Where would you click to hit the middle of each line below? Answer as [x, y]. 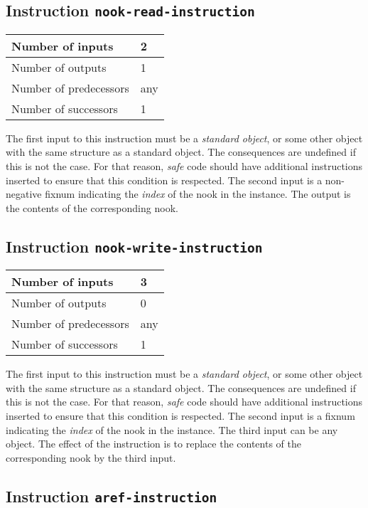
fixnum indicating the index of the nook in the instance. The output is [198, 194]
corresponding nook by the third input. [91, 457]
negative [24, 194]
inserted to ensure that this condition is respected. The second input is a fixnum [180, 415]
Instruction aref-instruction [112, 496]
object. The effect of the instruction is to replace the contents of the [153, 444]
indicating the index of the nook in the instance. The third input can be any [172, 429]
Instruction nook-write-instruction [134, 246]
